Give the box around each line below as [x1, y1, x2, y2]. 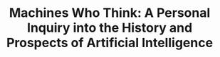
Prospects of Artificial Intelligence [6, 35, 213, 51]
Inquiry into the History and [26, 20, 193, 36]
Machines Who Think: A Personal [9, 5, 211, 21]
